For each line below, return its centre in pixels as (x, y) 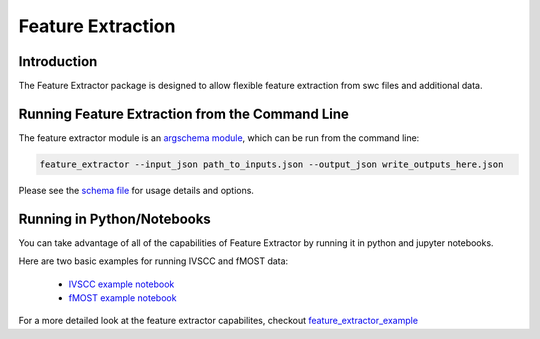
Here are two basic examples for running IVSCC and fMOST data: (153, 261)
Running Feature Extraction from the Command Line (184, 113)
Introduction (58, 61)
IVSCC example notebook (121, 284)
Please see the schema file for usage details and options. (136, 190)
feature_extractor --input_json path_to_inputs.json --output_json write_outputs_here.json (271, 164)
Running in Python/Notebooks (115, 218)
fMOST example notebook (122, 298)
